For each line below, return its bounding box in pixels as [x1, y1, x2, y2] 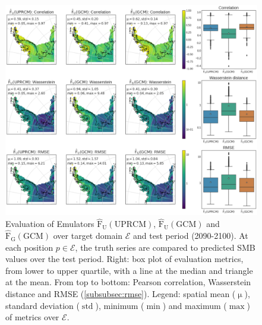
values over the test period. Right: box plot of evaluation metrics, [5, 253, 244, 265]
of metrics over [5, 311, 59, 323]
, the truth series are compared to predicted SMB [75, 241, 255, 253]
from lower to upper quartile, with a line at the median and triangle [5, 264, 253, 276]
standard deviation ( [5, 299, 80, 311]
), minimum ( [95, 299, 144, 311]
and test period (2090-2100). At [133, 229, 248, 242]
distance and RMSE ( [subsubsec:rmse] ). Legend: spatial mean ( [5, 288, 236, 300]
